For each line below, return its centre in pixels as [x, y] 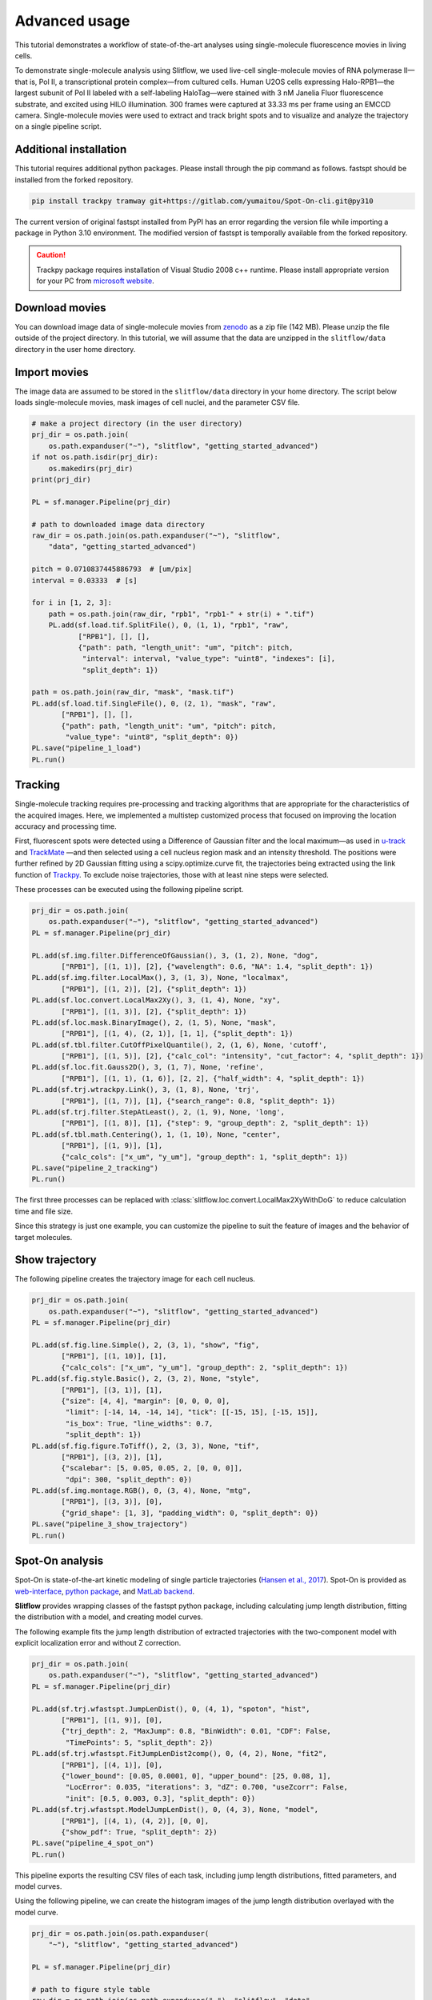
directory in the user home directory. [75, 349]
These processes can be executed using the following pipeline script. [129, 890]
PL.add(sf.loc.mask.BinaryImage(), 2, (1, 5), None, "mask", [154, 1022]
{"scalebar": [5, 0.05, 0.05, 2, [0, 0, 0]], [152, 1468]
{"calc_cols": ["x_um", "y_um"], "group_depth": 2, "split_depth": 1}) [204, 1367]
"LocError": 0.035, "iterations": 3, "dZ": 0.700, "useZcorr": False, [206, 1787]
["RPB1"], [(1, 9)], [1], [112, 1146]
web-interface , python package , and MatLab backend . [105, 1591]
